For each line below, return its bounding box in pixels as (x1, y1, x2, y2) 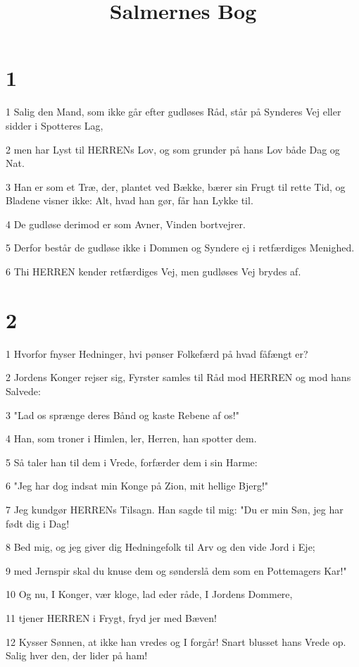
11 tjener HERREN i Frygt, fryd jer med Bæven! (6, 610, 218, 625)
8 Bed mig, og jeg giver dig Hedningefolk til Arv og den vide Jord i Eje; (6, 540, 315, 554)
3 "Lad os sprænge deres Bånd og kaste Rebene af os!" (6, 407, 239, 422)
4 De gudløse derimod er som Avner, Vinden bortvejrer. (6, 216, 246, 231)
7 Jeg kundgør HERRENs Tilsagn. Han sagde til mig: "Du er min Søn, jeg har (6, 501, 344, 516)
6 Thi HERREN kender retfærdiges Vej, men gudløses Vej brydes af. (6, 264, 301, 279)
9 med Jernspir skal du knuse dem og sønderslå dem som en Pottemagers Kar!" (6, 563, 347, 578)
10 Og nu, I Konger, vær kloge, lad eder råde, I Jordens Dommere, (6, 587, 293, 601)
